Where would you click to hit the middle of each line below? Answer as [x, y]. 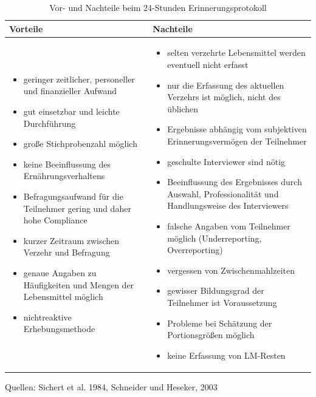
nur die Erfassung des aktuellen [226, 85]
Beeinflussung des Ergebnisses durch [235, 182]
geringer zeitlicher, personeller [79, 79]
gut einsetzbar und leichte [71, 111]
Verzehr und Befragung [67, 252]
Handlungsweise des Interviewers [228, 205]
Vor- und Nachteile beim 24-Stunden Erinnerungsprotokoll [158, 7]
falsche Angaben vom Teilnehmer [229, 226]
